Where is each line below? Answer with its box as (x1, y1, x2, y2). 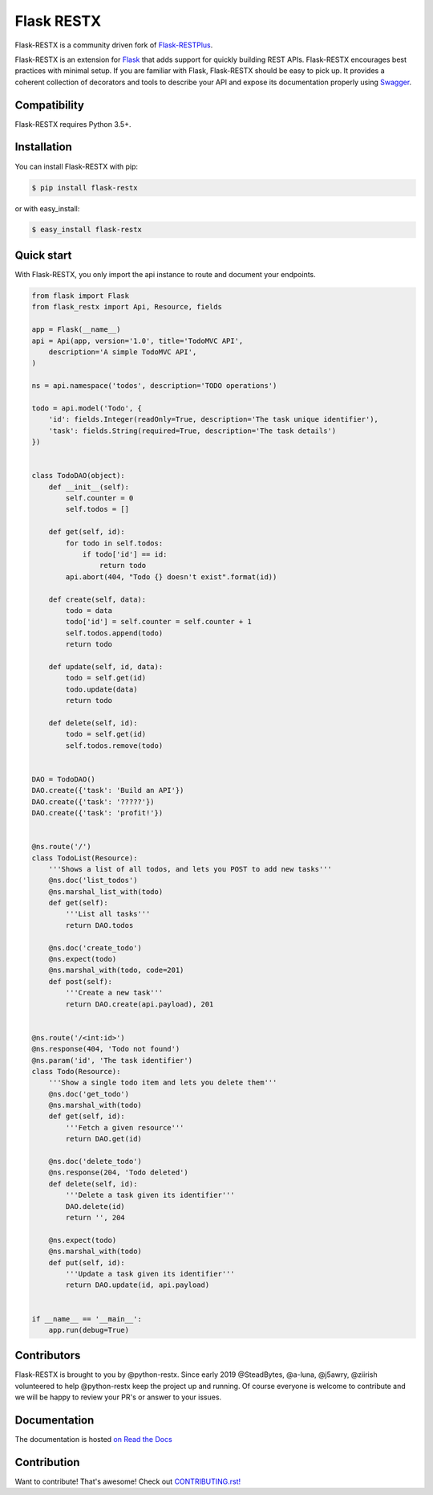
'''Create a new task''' (65, 988, 164, 998)
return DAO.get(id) (65, 1134, 142, 1144)
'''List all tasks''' (65, 909, 151, 919)
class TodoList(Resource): (31, 853, 138, 863)
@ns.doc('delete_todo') (48, 1157, 142, 1166)
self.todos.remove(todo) (65, 741, 164, 750)
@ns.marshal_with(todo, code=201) (48, 966, 184, 975)
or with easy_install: (14, 203, 80, 213)
